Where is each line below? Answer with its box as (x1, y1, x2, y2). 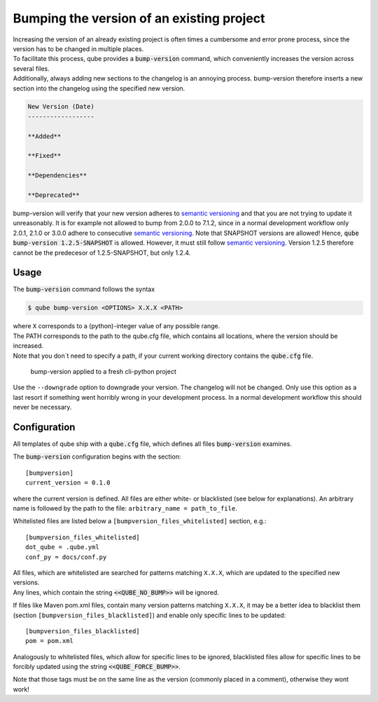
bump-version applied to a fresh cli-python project (30, 367, 176, 375)
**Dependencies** (27, 172, 87, 180)
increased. (13, 342, 44, 350)
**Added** (27, 132, 62, 140)
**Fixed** (27, 151, 62, 160)
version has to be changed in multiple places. (13, 44, 144, 53)
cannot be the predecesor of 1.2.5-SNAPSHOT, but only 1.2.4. (13, 248, 191, 257)
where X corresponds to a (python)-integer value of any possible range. (13, 322, 220, 330)
